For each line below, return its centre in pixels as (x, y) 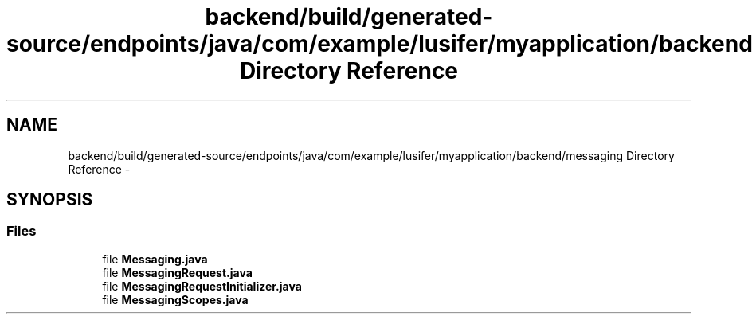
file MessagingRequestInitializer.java (202, 286)
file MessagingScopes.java (175, 299)
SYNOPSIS (50, 200)
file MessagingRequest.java (177, 272)
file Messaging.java (155, 259)
